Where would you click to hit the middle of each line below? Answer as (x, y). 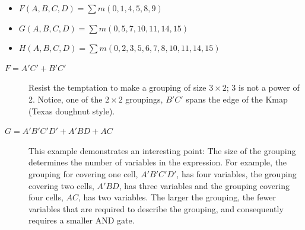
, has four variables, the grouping (236, 173)
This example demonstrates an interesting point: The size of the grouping (162, 150)
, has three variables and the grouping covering (204, 185)
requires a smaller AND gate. (82, 220)
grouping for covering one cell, (83, 173)
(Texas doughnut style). (72, 111)
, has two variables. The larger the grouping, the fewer (177, 197)
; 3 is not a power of (263, 87)
